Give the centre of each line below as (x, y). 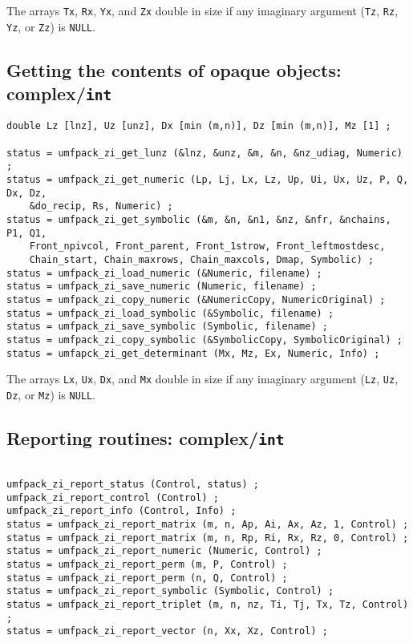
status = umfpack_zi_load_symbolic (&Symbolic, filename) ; (170, 313)
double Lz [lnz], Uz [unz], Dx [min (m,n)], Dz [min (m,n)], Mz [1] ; (199, 126)
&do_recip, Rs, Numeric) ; (101, 206)
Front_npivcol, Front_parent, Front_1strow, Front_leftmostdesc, (207, 247)
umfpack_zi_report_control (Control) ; (113, 497)
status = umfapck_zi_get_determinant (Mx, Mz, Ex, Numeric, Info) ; (193, 353)
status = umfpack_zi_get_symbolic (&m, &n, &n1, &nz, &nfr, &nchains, (199, 220)
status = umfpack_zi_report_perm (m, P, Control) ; (147, 564)
